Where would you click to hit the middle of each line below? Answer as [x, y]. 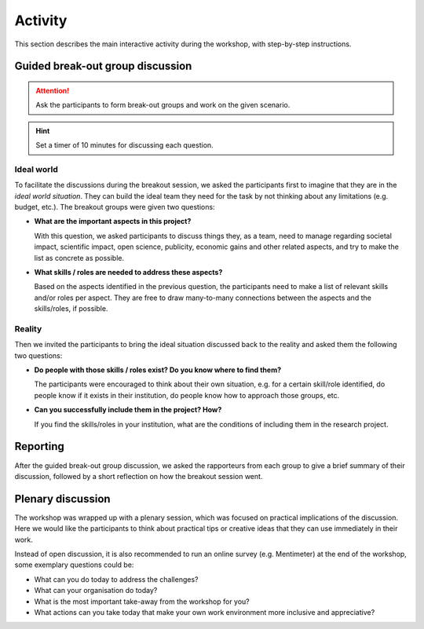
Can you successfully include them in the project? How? [128, 410]
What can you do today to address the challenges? [116, 579]
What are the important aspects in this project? [113, 221]
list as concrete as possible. [79, 258]
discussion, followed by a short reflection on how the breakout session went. [139, 476]
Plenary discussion [62, 499]
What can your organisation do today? [96, 591]
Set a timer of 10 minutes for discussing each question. [124, 145]
